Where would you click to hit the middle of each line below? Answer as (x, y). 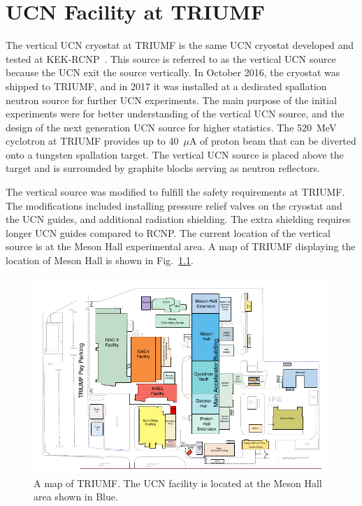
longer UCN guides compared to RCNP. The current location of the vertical (168, 232)
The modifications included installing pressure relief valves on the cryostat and (174, 205)
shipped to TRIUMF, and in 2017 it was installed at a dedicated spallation (166, 86)
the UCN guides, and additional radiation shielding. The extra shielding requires (178, 219)
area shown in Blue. (76, 497)
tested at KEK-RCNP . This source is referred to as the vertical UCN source (171, 58)
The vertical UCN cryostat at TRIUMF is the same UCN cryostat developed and (180, 45)
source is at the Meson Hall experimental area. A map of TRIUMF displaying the (181, 246)
